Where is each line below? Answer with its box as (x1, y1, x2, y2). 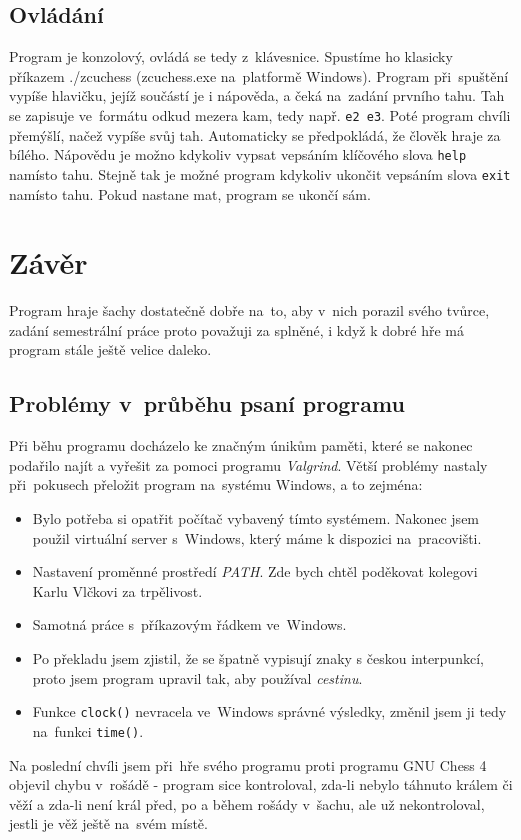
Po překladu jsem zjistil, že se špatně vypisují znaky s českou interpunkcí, (32, 648, 484, 668)
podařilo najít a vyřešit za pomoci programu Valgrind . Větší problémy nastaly (9, 454, 488, 475)
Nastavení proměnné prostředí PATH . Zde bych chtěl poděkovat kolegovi (32, 561, 478, 582)
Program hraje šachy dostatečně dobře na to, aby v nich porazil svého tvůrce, (9, 300, 490, 321)
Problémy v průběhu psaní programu (9, 388, 405, 419)
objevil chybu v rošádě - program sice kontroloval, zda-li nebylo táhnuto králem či (9, 774, 513, 795)
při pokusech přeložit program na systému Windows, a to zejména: (9, 474, 423, 495)
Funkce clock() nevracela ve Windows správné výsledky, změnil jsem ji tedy (32, 701, 507, 722)
